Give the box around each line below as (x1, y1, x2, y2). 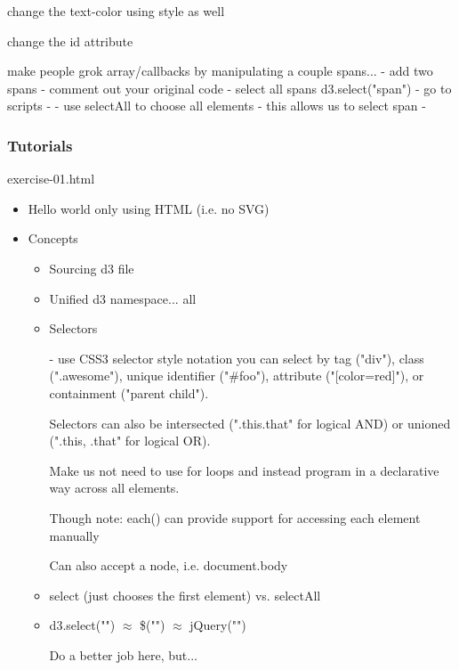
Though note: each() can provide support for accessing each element (49, 508, 421, 527)
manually (49, 526, 100, 544)
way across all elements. (49, 478, 180, 497)
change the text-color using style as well (7, 2, 225, 20)
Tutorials (7, 134, 73, 156)
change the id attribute (7, 31, 133, 50)
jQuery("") (189, 616, 246, 634)
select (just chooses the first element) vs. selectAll (49, 585, 321, 604)
